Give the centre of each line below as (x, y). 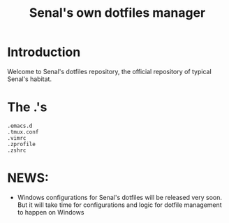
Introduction (44, 52)
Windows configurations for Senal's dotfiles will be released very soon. (119, 197)
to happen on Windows (51, 212)
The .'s (27, 107)
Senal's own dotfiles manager (117, 13)
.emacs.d (20, 126)
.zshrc (17, 150)
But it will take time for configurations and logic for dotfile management (119, 205)
